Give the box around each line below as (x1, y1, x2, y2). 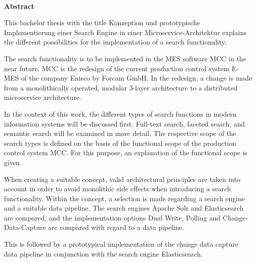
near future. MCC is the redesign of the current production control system (4, 63, 229, 73)
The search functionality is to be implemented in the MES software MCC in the (4, 53, 247, 63)
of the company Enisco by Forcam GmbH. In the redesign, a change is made (21, 73, 252, 83)
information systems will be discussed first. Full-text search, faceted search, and (4, 118, 245, 129)
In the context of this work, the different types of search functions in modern (4, 108, 237, 119)
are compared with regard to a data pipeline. (48, 222, 184, 232)
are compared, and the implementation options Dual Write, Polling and (4, 212, 221, 222)
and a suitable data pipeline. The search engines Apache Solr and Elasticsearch (4, 203, 244, 213)
